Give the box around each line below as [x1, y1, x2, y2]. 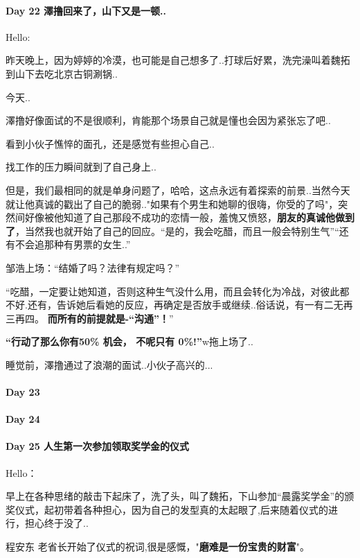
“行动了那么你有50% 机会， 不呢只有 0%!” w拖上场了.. [6, 334, 253, 349]
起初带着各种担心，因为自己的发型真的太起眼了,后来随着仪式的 [44, 502, 328, 516]
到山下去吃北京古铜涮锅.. [6, 66, 118, 80]
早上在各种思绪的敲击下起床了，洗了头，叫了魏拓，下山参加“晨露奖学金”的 [6, 489, 345, 503]
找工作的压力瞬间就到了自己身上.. [6, 159, 156, 174]
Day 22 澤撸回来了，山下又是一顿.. [6, 3, 166, 17]
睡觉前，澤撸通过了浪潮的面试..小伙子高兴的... [6, 357, 213, 372]
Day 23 [6, 385, 40, 399]
